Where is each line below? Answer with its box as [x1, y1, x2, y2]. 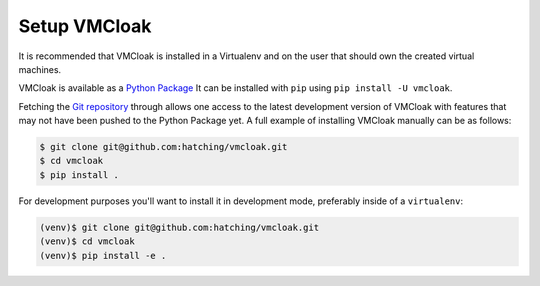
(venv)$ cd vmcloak [39, 236, 135, 247]
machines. [18, 63, 62, 75]
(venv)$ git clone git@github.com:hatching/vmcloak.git [39, 221, 320, 233]
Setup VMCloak [18, 15, 152, 37]
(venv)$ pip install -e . [39, 250, 167, 261]
